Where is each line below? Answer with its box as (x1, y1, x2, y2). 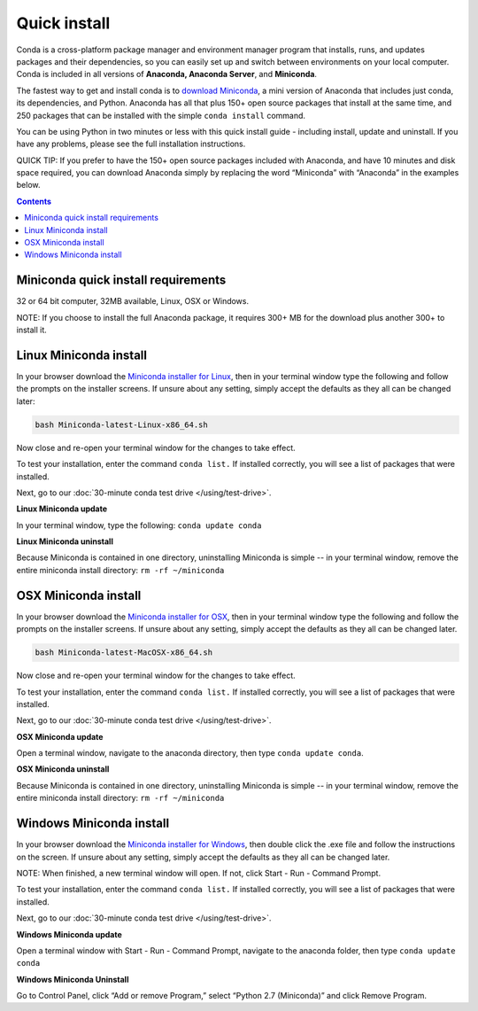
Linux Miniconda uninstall (16, 536, 114, 547)
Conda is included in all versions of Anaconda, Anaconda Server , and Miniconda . (16, 69, 318, 80)
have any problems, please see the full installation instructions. (16, 138, 246, 150)
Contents (16, 196, 52, 206)
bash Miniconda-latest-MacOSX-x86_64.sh (35, 648, 212, 657)
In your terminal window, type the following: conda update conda (16, 519, 262, 531)
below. (16, 180, 41, 191)
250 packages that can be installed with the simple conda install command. (16, 110, 305, 121)
